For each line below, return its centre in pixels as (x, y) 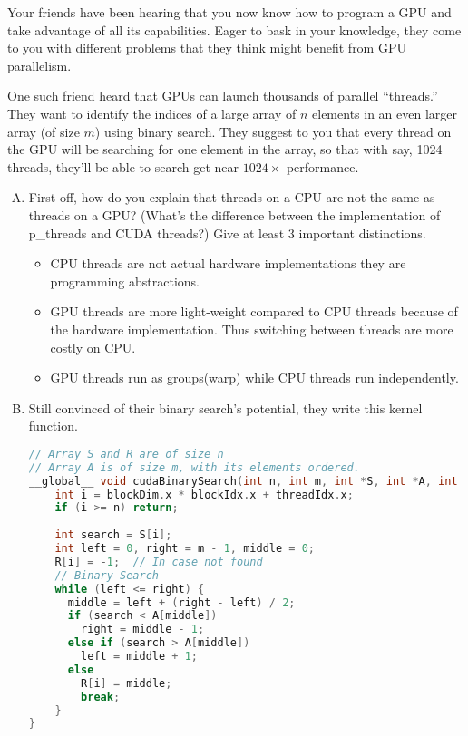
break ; (101, 697)
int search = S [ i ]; (113, 535)
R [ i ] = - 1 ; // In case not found (159, 562)
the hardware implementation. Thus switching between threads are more (252, 329)
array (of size (44, 131)
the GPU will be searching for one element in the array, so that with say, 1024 (225, 149)
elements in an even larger (385, 113)
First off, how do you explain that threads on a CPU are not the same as (232, 197)
